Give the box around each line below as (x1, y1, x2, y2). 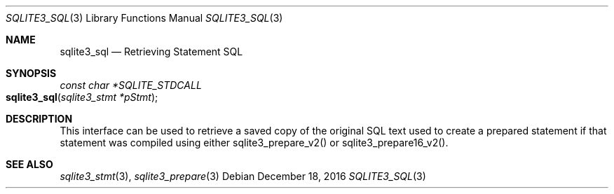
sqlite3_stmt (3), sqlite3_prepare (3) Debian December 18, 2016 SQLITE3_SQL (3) (60, 170, 426, 182)
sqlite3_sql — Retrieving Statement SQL (60, 46, 243, 57)
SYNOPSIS (6, 67, 57, 79)
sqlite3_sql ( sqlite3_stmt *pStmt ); (6, 91, 158, 103)
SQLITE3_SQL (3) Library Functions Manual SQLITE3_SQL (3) (6, 12, 283, 24)
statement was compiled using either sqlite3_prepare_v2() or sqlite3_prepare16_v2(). (60, 137, 449, 148)
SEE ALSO (6, 158, 53, 170)
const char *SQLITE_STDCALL (60, 79, 202, 91)
